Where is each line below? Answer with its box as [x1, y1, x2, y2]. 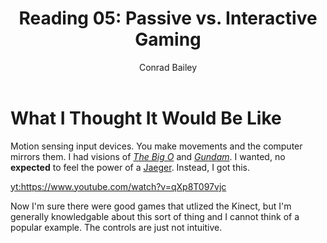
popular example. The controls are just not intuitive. [10, 221, 223, 233]
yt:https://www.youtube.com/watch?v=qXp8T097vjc [10, 180, 227, 192]
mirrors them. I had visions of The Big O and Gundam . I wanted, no [10, 150, 286, 162]
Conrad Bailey [138, 61, 198, 73]
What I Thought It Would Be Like [10, 107, 282, 129]
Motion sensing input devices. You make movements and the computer [10, 140, 303, 152]
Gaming [134, 28, 202, 51]
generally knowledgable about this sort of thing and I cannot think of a [10, 210, 300, 222]
